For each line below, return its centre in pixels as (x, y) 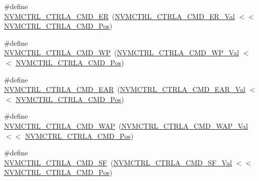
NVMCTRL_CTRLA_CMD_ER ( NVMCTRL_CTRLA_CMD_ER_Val (119, 16)
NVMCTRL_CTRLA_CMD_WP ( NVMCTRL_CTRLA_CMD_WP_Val (122, 53)
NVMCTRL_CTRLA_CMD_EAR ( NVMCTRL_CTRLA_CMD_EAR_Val (125, 89)
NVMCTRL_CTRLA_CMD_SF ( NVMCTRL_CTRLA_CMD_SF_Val (118, 162)
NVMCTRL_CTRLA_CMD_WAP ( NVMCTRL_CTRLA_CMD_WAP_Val (126, 125)
